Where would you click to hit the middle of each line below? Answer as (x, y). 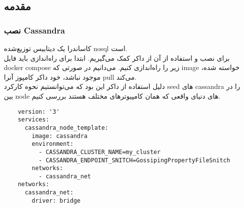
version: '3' (39, 112)
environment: (53, 144)
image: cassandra (60, 136)
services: (34, 120)
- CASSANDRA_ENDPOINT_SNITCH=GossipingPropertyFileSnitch (134, 160)
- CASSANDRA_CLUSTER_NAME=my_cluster (100, 152)
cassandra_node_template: (66, 128)
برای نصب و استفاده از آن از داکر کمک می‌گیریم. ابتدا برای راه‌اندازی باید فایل (117, 58)
